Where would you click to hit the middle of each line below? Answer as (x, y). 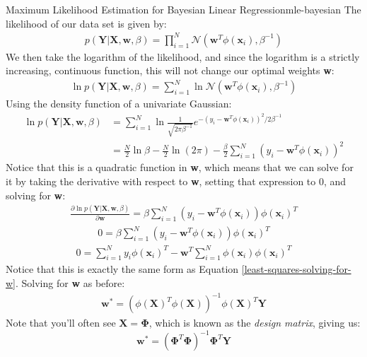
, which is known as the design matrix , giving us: (255, 323)
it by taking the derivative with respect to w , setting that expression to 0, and (176, 181)
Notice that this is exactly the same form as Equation (122, 269)
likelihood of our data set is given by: (86, 23)
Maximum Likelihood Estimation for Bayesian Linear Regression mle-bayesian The (183, 9)
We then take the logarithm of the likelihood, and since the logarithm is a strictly (183, 56)
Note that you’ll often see (61, 323)
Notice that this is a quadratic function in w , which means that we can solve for (180, 167)
